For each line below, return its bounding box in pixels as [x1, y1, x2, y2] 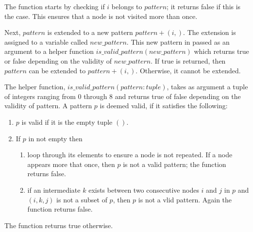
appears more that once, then [27, 159, 115, 169]
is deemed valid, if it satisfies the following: [100, 100, 228, 111]
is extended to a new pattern [47, 27, 133, 37]
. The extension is [183, 27, 236, 37]
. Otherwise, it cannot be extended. [135, 65, 241, 75]
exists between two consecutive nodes [88, 184, 199, 195]
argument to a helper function [4, 46, 94, 56]
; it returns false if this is [167, 1, 241, 11]
